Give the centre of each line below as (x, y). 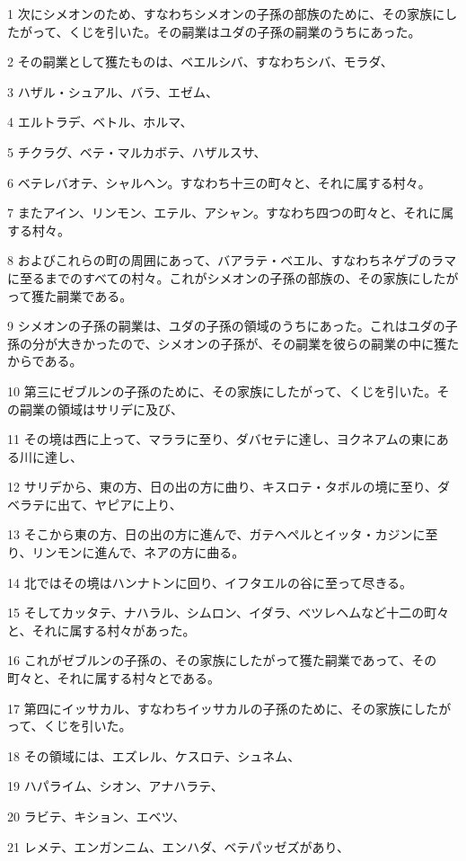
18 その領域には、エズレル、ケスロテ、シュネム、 (154, 755)
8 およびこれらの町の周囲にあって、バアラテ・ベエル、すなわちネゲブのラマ (232, 260)
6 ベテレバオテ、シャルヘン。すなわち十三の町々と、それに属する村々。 (219, 182)
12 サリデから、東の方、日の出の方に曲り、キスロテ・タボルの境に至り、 (223, 487)
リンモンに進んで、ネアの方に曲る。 (138, 552)
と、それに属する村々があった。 (101, 630)
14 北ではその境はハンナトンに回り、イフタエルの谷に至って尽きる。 (210, 582)
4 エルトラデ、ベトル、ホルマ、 (100, 122)
